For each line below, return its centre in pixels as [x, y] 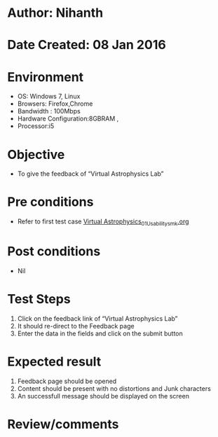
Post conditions [54, 252]
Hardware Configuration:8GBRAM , [68, 119]
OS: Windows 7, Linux [49, 97]
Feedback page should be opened [67, 381]
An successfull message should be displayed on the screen [103, 396]
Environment [46, 77]
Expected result [54, 362]
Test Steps [39, 299]
